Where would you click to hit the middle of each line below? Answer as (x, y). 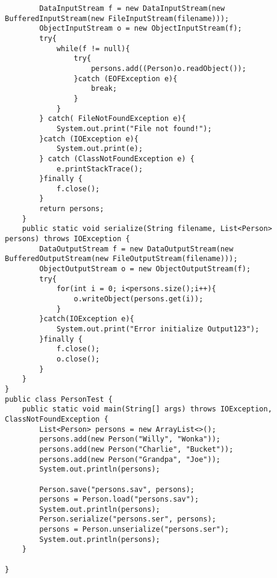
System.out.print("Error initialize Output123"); (158, 329)
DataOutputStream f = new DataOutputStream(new (136, 249)
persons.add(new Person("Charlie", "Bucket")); (136, 449)
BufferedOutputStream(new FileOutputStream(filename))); (121, 259)
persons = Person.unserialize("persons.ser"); (134, 530)
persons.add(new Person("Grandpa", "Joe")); (130, 459)
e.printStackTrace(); (100, 169)
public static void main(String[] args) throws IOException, (147, 409)
